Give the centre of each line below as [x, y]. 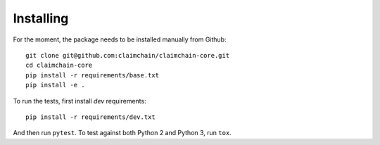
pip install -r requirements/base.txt [93, 75]
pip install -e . [55, 85]
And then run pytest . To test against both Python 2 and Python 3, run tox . [122, 133]
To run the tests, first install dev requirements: [80, 101]
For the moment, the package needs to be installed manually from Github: [120, 39]
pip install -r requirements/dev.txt [91, 117]
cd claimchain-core [59, 65]
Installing [41, 18]
